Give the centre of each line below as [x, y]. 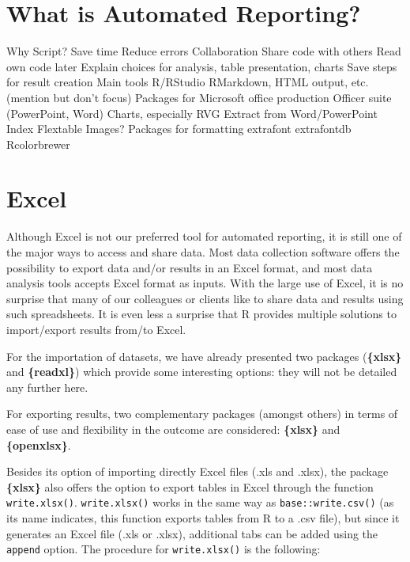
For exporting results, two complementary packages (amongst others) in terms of [202, 414]
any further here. [47, 387]
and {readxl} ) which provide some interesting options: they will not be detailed [202, 372]
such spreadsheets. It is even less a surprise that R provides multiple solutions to [201, 314]
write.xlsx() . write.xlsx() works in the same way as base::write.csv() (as [200, 502]
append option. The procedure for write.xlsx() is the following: [164, 549]
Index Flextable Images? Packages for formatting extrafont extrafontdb [179, 129]
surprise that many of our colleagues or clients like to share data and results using [205, 298]
